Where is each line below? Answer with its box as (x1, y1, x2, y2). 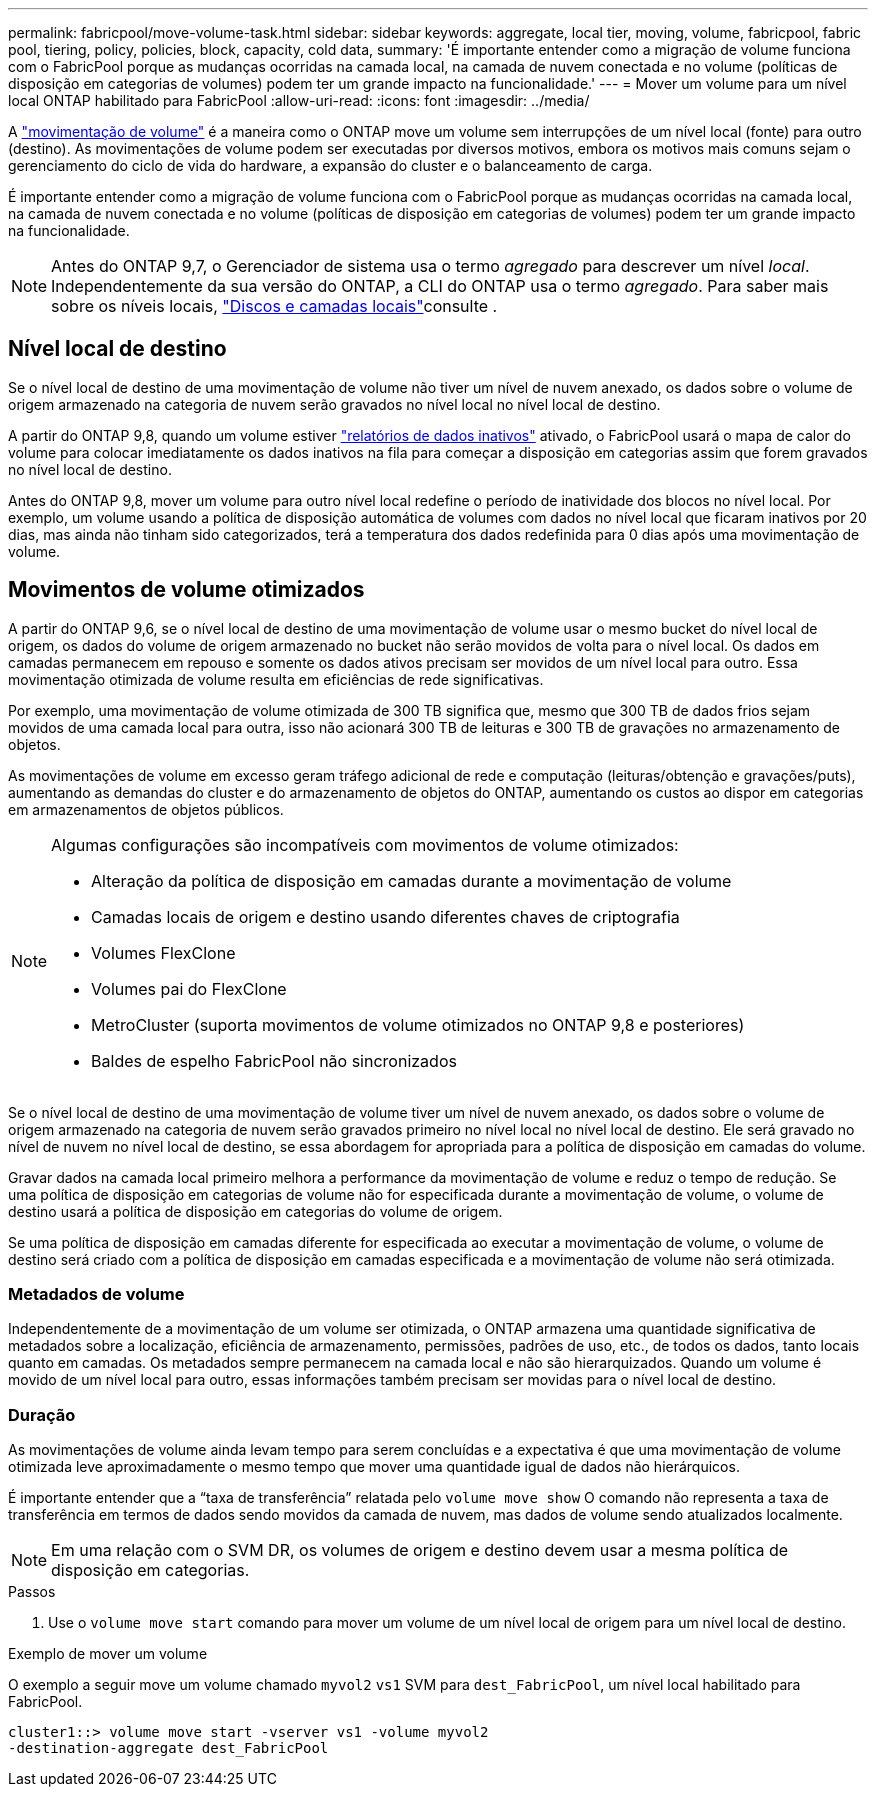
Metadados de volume (8, 1284, 185, 1305)
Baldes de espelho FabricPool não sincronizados (91, 1050, 457, 1071)
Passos (8, 1583, 56, 1601)
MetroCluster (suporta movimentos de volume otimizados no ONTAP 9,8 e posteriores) (91, 1014, 745, 1035)
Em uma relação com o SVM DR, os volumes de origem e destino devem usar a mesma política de (51, 1540, 789, 1561)
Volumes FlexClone (91, 942, 236, 963)
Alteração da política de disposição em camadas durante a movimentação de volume (91, 870, 732, 891)
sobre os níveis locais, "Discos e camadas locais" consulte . (51, 296, 498, 316)
